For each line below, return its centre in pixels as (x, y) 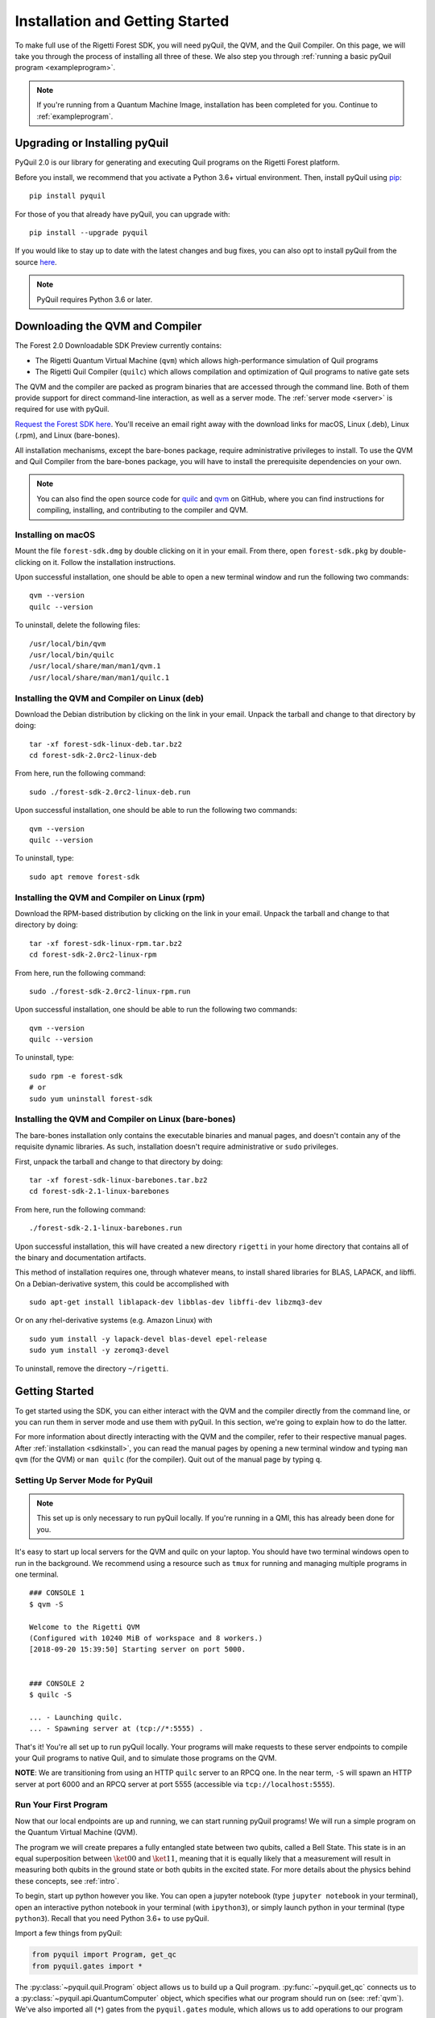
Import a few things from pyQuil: (68, 1933)
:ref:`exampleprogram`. (75, 116)
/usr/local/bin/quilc (72, 655)
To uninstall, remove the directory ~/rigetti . (92, 1368)
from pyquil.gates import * (87, 1966)
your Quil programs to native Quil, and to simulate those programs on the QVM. (146, 1758)
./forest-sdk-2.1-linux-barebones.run (106, 1228)
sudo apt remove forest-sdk (85, 877)
